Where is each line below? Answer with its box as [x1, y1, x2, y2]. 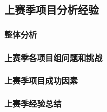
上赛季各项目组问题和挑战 [4, 51, 103, 64]
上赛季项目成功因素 [4, 74, 78, 87]
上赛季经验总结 [4, 97, 62, 110]
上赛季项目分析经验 [4, 2, 99, 17]
